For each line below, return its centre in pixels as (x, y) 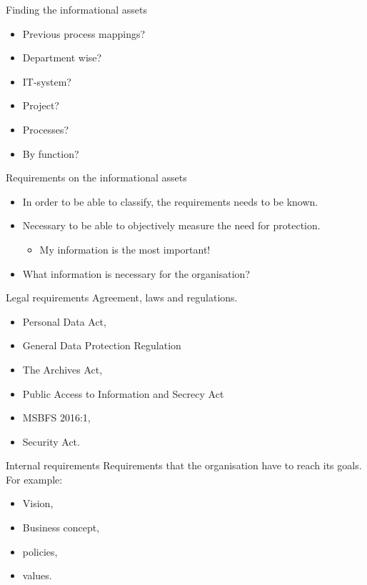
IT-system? (47, 81)
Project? (41, 105)
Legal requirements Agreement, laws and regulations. (122, 297)
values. (37, 575)
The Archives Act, (62, 369)
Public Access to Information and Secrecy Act (123, 393)
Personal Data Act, (64, 321)
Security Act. (51, 441)
